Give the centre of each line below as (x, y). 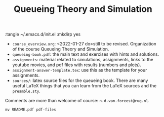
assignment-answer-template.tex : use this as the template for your (80, 70)
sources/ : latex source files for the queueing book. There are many (80, 80)
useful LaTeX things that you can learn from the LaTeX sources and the (84, 86)
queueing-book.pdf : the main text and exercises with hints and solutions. (85, 54)
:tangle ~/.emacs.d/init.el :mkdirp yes (43, 34)
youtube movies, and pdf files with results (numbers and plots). (77, 65)
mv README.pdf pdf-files (31, 110)
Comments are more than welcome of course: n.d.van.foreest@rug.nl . (77, 101)
